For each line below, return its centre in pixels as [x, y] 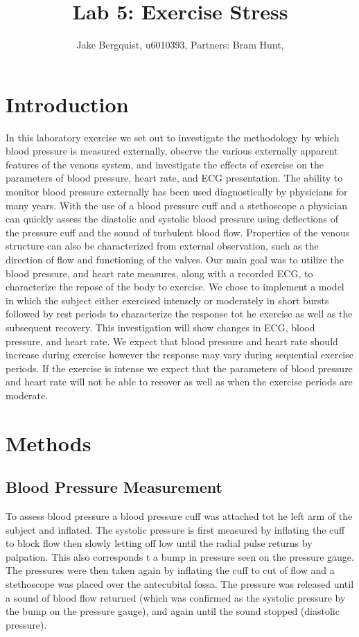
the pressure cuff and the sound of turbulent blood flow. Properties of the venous [178, 232]
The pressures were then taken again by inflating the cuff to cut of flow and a [170, 570]
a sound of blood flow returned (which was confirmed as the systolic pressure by [176, 597]
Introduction [67, 104]
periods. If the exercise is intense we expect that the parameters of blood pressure [179, 368]
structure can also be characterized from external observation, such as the [162, 246]
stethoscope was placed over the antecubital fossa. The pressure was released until [180, 584]
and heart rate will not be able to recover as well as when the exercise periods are [179, 382]
